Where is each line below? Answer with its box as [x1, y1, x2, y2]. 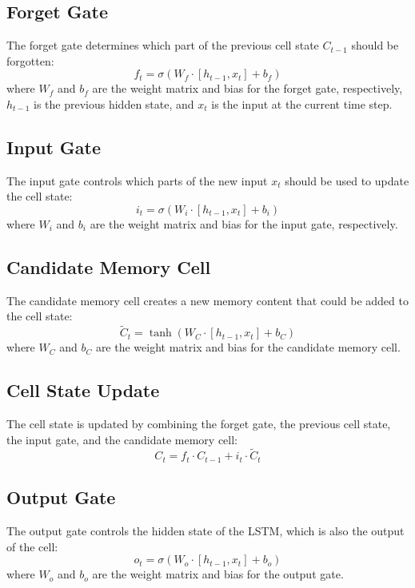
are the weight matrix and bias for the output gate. [92, 566, 344, 582]
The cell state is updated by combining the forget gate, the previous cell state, [6, 415, 391, 431]
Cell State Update [6, 378, 160, 403]
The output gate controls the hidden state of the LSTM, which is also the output [6, 522, 405, 539]
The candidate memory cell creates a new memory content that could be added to [6, 292, 409, 308]
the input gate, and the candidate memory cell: [6, 431, 237, 447]
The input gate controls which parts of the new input [6, 172, 268, 189]
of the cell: [6, 538, 58, 554]
